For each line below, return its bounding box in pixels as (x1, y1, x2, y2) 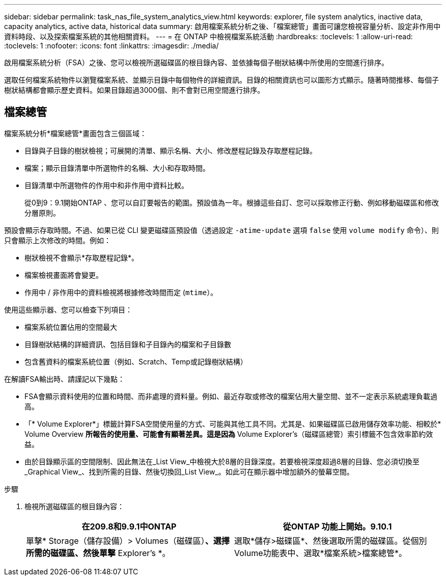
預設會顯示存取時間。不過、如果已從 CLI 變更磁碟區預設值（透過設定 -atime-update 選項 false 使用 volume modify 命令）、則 (4, 225, 439, 234)
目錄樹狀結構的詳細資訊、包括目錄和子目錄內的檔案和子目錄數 (24, 339, 231, 349)
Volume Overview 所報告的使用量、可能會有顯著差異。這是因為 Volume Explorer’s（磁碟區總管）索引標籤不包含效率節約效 (24, 429, 433, 438)
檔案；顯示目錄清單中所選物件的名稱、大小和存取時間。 (24, 163, 210, 172)
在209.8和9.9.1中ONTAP (81, 521, 177, 532)
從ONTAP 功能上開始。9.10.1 (283, 521, 392, 532)
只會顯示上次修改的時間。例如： (4, 235, 111, 245)
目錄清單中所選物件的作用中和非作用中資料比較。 (24, 180, 188, 190)
